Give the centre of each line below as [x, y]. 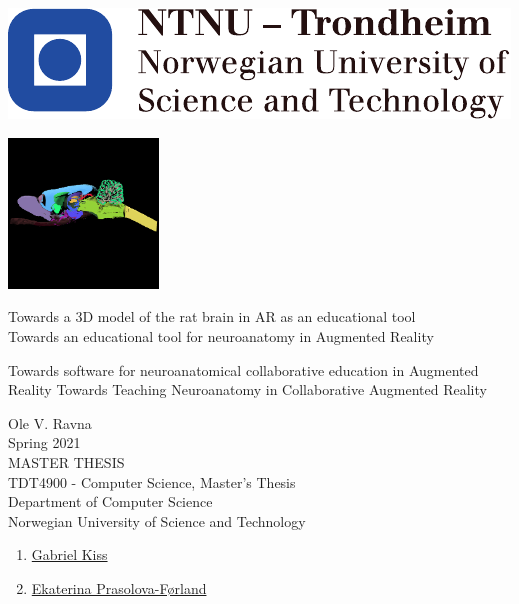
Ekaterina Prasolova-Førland [119, 587]
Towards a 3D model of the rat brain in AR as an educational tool [212, 316]
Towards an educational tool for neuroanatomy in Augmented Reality [221, 335]
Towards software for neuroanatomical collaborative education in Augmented [243, 369]
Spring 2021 [44, 442]
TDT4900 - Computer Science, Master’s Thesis [152, 481]
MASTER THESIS [66, 461]
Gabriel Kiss [69, 554]
